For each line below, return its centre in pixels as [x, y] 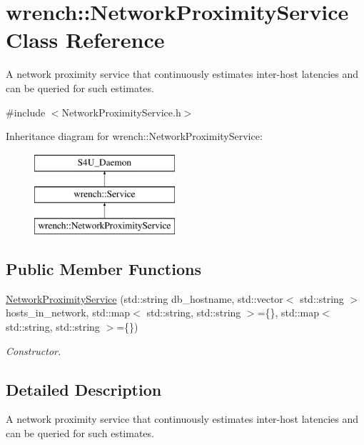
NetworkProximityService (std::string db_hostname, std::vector [145, 298]
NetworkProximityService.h [121, 112]
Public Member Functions [103, 269]
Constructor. [34, 350]
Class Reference [85, 40]
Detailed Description [84, 389]
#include [26, 112]
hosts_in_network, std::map [68, 312]
